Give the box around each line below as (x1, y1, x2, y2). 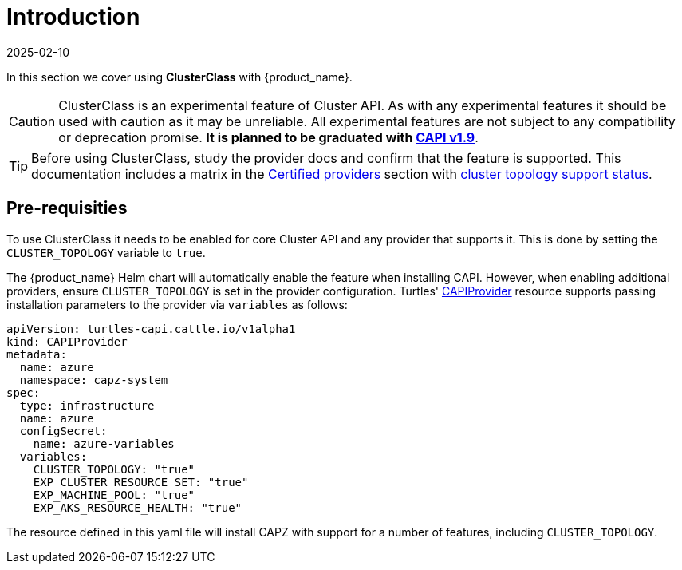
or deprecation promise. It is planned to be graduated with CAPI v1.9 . (58, 129, 479, 145)
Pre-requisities (6, 198, 128, 219)
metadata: (6, 347, 67, 361)
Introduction (6, 3, 140, 30)
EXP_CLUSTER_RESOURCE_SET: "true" (33, 475, 249, 489)
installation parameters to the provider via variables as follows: (6, 297, 348, 311)
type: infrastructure (19, 398, 155, 412)
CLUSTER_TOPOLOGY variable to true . (6, 245, 206, 259)
